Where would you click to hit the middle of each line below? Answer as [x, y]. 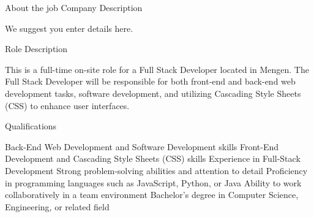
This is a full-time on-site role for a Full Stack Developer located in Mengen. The [157, 69]
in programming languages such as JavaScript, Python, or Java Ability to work [153, 182]
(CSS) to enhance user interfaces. [67, 105]
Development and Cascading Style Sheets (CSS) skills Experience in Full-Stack [153, 158]
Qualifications [31, 126]
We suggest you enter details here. [69, 28]
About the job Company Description [74, 7]
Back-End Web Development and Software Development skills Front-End [142, 146]
